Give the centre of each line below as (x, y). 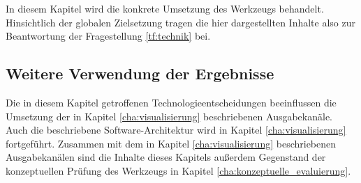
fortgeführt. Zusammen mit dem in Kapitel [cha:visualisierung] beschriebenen (171, 143)
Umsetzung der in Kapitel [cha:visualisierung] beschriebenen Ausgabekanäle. (169, 116)
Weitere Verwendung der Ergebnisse (140, 73)
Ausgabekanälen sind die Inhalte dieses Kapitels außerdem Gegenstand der (166, 157)
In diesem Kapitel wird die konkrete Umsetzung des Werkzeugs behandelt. (165, 8)
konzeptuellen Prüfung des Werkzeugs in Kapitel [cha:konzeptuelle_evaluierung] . (178, 170)
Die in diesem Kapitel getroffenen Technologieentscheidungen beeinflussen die (171, 102)
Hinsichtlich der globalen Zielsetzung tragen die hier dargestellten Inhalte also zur (181, 22)
